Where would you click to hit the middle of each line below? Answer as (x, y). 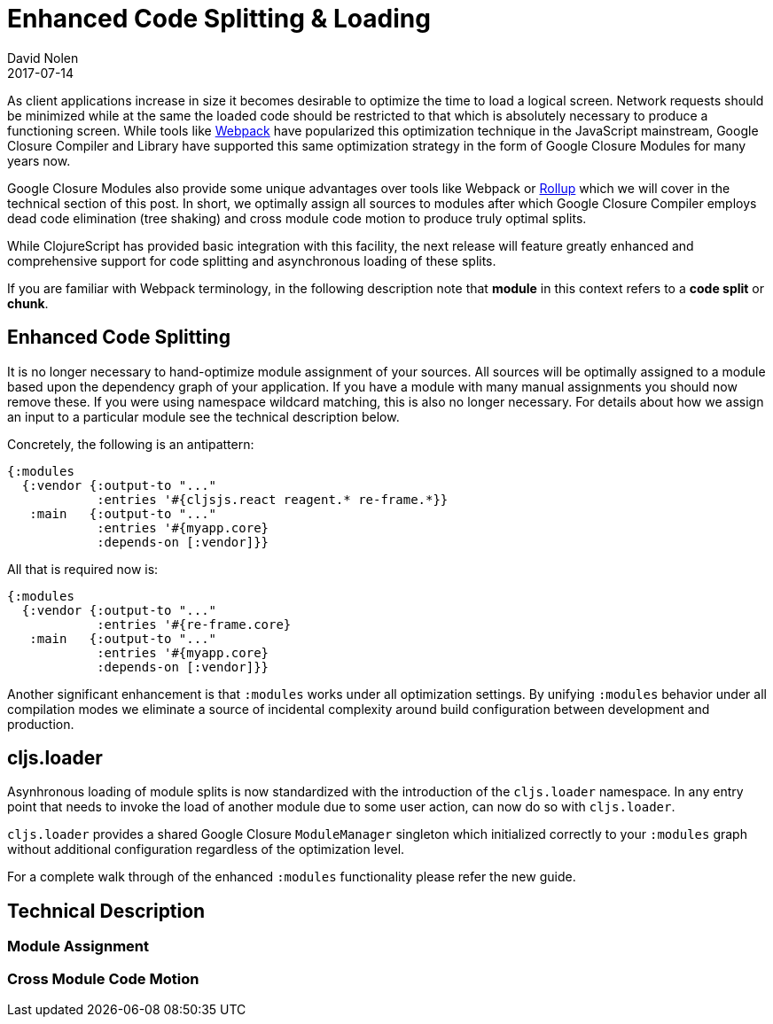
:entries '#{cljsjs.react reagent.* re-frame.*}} (273, 499)
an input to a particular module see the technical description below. (203, 416)
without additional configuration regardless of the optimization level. (206, 849)
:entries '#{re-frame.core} (194, 624)
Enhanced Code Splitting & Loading (219, 19)
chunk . (28, 303)
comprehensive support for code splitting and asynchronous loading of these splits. (252, 260)
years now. (39, 160)
